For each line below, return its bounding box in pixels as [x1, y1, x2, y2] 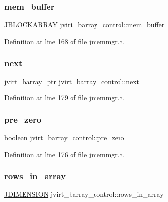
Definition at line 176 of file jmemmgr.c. [4, 149, 124, 159]
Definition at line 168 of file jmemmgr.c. [4, 36, 124, 46]
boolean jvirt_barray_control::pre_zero [4, 133, 124, 143]
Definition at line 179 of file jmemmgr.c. [4, 92, 124, 103]
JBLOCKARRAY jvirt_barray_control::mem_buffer [4, 20, 165, 30]
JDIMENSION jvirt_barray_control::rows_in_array [4, 189, 164, 199]
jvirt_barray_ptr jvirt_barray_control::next [4, 76, 139, 86]
